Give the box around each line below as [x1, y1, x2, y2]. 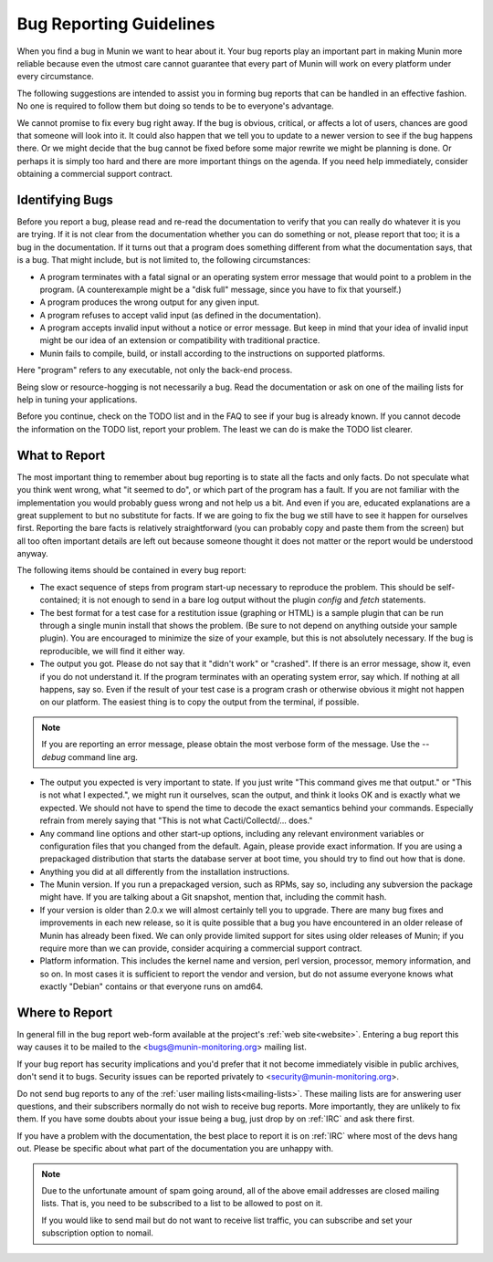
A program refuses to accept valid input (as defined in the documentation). [39, 309, 321, 320]
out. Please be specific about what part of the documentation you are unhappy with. [16, 1143, 334, 1154]
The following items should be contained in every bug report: [16, 565, 246, 576]
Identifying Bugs [16, 192, 114, 207]
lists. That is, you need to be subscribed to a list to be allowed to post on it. [41, 1198, 323, 1209]
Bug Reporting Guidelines [16, 14, 215, 34]
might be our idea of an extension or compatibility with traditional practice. [39, 335, 320, 346]
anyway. [16, 548, 49, 559]
